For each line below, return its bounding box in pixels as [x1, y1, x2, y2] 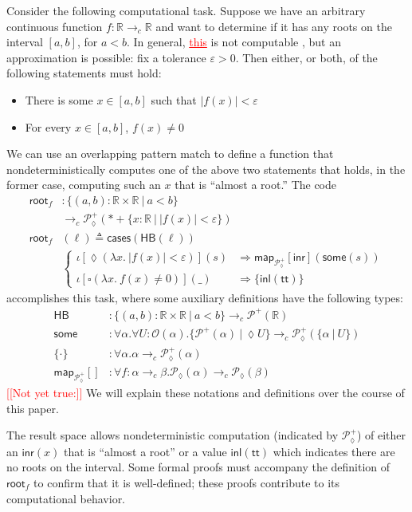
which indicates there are [273, 443, 395, 459]
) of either [356, 427, 406, 443]
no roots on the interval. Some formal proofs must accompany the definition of [6, 459, 390, 475]
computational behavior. [6, 490, 126, 506]
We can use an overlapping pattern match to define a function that [6, 145, 334, 162]
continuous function [6, 18, 103, 34]
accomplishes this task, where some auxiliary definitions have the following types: [6, 289, 403, 305]
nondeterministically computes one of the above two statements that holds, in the [6, 160, 406, 177]
